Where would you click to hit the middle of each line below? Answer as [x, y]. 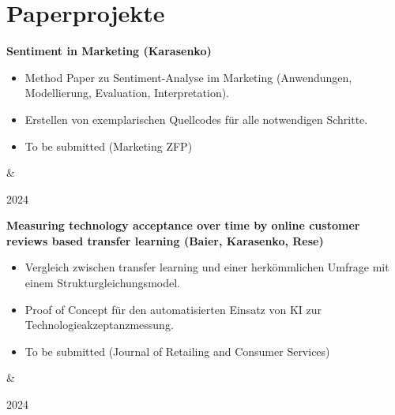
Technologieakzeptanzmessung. [99, 325]
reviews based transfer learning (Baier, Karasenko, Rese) [165, 240]
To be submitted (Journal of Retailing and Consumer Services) [177, 351]
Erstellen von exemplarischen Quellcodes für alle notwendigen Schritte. [196, 119]
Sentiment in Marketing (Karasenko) [109, 51]
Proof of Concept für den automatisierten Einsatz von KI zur [173, 309]
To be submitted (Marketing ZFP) [109, 146]
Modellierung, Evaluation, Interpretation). [127, 93]
